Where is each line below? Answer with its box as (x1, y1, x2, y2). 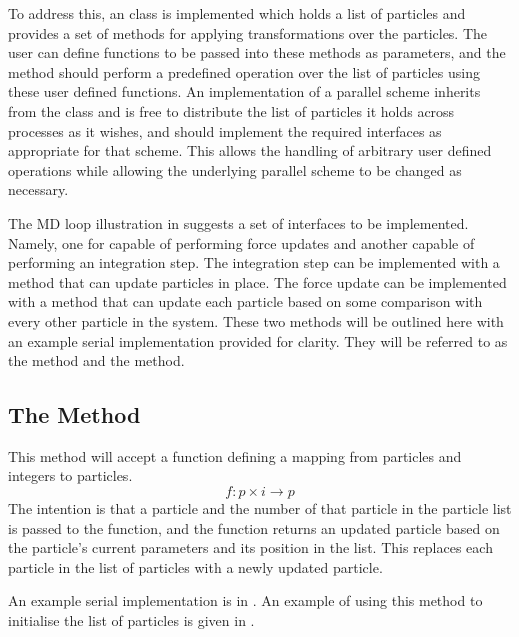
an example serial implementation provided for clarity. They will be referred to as (8, 330, 508, 351)
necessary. (8, 179, 69, 200)
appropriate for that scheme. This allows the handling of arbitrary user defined (8, 140, 492, 161)
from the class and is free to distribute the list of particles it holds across (8, 100, 455, 121)
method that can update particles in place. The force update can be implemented (8, 271, 507, 292)
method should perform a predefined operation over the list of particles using (8, 61, 480, 82)
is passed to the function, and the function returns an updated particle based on (8, 517, 500, 538)
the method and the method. (8, 350, 185, 371)
